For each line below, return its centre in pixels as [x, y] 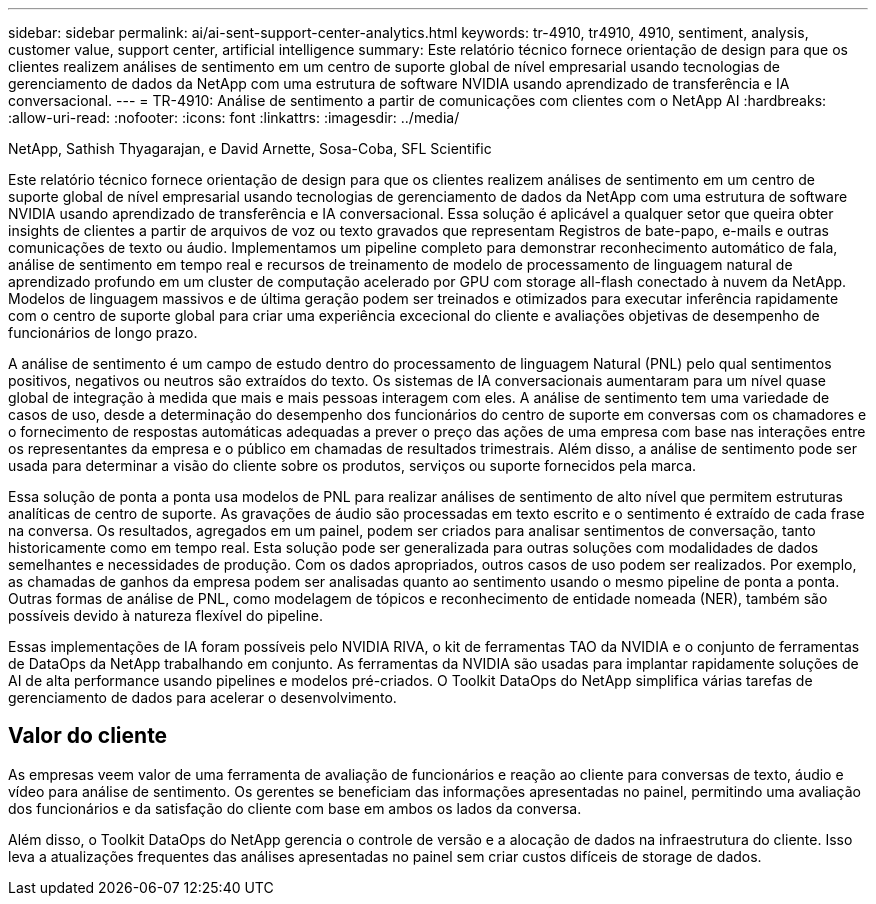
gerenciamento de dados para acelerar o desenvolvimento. [202, 697]
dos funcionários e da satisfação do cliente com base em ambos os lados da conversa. [295, 808]
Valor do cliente [88, 736]
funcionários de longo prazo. [103, 332]
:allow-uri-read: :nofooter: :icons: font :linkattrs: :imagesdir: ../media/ [234, 117]
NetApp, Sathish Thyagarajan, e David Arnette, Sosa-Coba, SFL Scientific [250, 148]
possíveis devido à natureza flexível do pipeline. [165, 615]
